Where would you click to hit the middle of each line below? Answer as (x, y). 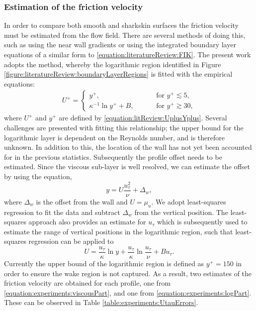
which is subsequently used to (202, 222)
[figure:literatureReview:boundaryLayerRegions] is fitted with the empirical (118, 74)
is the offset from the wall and (82, 201)
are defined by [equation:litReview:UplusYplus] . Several (143, 118)
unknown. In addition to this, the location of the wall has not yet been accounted (128, 147)
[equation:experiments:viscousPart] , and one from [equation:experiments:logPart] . (128, 292)
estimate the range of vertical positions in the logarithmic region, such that (119, 231)
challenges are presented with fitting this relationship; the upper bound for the (124, 127)
